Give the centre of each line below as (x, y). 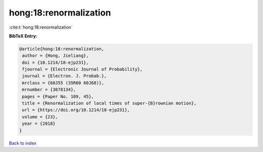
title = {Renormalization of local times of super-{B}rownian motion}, (109, 103)
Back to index (23, 143)
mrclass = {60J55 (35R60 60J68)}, (63, 83)
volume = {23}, (40, 117)
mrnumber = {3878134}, (49, 90)
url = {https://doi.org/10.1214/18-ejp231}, (76, 110)
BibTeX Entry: (23, 36)
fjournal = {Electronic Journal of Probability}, (83, 69)
